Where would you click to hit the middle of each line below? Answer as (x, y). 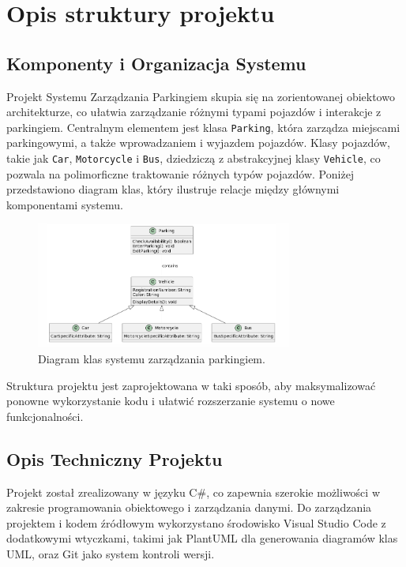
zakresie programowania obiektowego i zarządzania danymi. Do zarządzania (189, 507)
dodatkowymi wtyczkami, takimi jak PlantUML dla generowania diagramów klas (202, 538)
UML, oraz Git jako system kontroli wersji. (111, 553)
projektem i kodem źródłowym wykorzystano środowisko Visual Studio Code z (196, 522)
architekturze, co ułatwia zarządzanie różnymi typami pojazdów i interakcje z (194, 112)
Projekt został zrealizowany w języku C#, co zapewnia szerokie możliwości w (193, 492)
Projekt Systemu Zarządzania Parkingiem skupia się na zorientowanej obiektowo (201, 96)
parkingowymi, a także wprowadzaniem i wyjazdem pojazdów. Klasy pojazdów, (198, 143)
